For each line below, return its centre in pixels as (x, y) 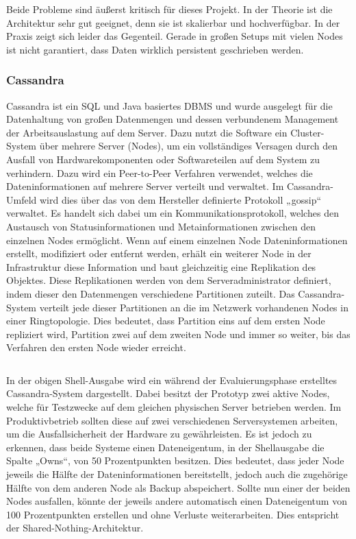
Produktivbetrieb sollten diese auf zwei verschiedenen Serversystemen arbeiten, (172, 420)
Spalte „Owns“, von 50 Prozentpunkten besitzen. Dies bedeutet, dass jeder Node (175, 460)
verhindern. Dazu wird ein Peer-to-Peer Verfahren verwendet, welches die (160, 172)
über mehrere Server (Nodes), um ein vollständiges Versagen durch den (189, 146)
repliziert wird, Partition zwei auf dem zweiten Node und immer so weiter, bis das (178, 334)
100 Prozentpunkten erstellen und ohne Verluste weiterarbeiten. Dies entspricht (173, 514)
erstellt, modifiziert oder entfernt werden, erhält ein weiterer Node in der (159, 253)
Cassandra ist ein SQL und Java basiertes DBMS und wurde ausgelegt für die (169, 105)
